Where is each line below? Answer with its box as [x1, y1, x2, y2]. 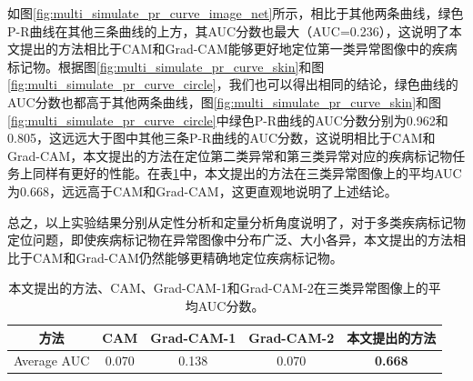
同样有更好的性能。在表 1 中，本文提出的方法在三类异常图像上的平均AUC [32, 164, 462, 183]
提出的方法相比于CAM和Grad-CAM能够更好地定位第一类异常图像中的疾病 [19, 39, 458, 58]
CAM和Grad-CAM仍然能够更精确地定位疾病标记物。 [32, 247, 343, 266]
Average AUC [14, 351, 90, 370]
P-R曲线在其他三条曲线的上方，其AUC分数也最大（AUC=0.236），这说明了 [7, 21, 449, 40]
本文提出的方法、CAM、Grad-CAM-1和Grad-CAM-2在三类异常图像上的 [8, 278, 428, 297]
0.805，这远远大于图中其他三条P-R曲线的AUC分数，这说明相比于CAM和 [7, 128, 436, 147]
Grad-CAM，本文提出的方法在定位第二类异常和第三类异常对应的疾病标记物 [7, 145, 453, 165]
